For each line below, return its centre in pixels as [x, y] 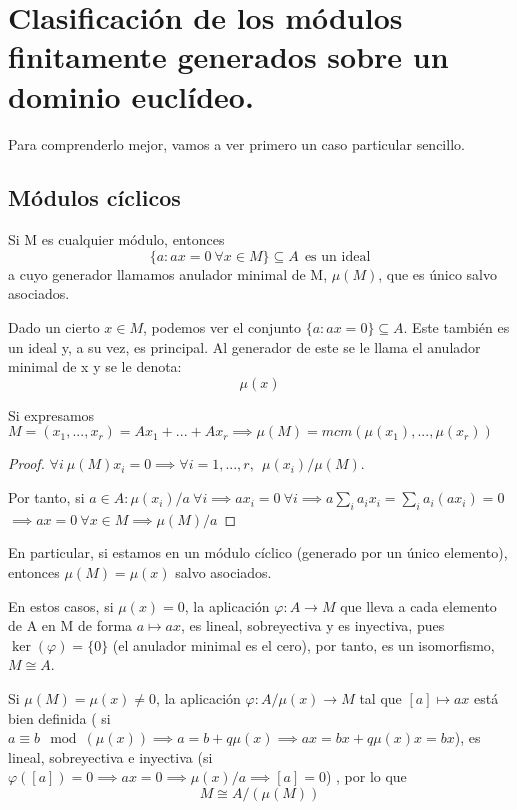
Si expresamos [51, 414]
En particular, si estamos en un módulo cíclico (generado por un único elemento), [258, 552]
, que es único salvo [438, 273]
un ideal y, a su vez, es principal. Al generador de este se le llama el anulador [244, 346]
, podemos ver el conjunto [222, 327]
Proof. [26, 463]
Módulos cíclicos [94, 197]
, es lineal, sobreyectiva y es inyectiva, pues [313, 625]
